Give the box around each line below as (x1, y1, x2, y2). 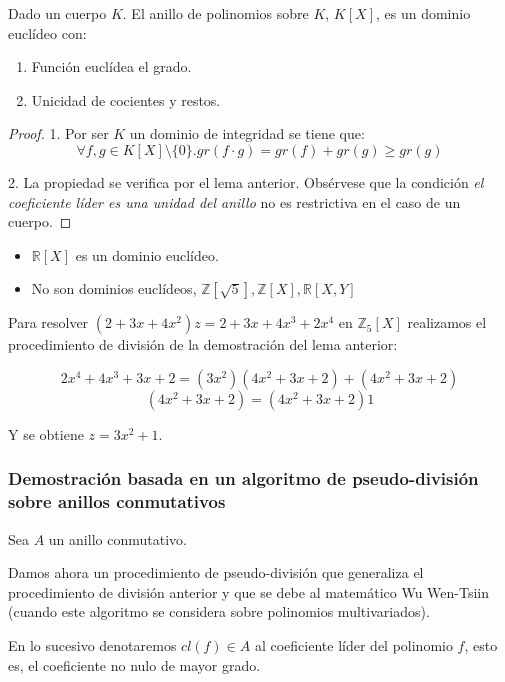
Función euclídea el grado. (31, 56, 192, 77)
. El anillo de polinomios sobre (122, 3, 309, 23)
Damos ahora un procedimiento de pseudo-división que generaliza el (8, 562, 424, 583)
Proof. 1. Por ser (8, 123, 109, 144)
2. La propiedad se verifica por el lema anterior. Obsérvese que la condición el (8, 171, 484, 192)
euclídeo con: (8, 22, 87, 43)
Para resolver (8, 312, 89, 333)
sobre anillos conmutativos (8, 489, 226, 514)
